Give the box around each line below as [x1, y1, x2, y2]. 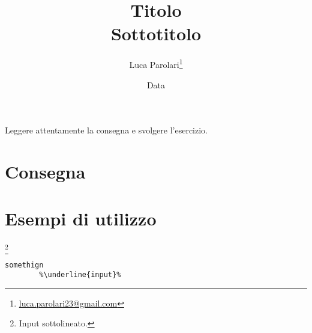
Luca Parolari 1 [129, 57, 183, 70]
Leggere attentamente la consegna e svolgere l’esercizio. [5, 124, 208, 136]
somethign [5, 260, 44, 269]
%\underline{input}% [39, 270, 121, 280]
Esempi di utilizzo [5, 206, 157, 231]
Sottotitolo [110, 21, 202, 46]
